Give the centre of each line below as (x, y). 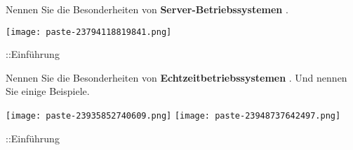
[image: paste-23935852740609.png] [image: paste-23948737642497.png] (173, 116)
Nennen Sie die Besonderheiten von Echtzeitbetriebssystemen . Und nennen (176, 77)
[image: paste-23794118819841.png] (89, 32)
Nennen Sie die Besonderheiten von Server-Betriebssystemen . (147, 9)
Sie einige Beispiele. (48, 91)
